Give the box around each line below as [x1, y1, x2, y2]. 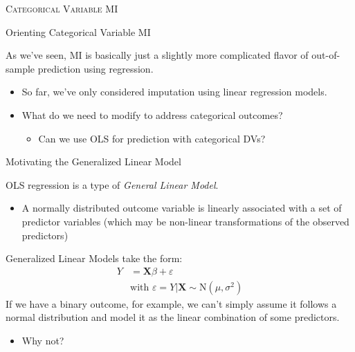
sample [6, 61, 35, 75]
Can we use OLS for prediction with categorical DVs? [38, 131, 266, 145]
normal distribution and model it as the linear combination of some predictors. [6, 310, 340, 324]
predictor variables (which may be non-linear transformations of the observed [21, 214, 349, 228]
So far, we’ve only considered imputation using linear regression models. [21, 84, 327, 99]
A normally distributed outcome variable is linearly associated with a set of [21, 201, 342, 215]
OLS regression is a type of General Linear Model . [6, 177, 219, 192]
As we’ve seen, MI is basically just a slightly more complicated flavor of [6, 48, 309, 62]
